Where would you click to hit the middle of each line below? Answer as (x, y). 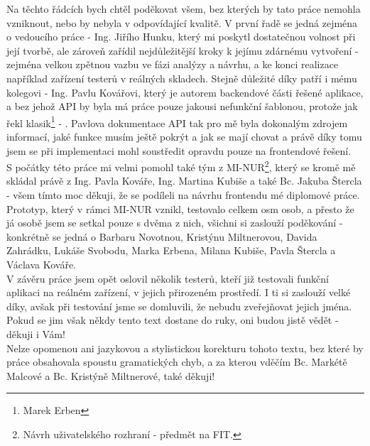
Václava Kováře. (42, 264)
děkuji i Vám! (36, 333)
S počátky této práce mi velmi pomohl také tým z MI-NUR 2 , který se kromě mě (181, 166)
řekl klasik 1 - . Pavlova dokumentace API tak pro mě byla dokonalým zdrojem (177, 121)
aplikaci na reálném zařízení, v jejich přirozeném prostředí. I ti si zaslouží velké (179, 292)
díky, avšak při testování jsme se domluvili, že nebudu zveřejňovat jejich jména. (179, 306)
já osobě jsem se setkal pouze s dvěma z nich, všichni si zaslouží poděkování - (175, 223)
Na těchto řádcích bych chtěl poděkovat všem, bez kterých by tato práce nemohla (184, 9)
